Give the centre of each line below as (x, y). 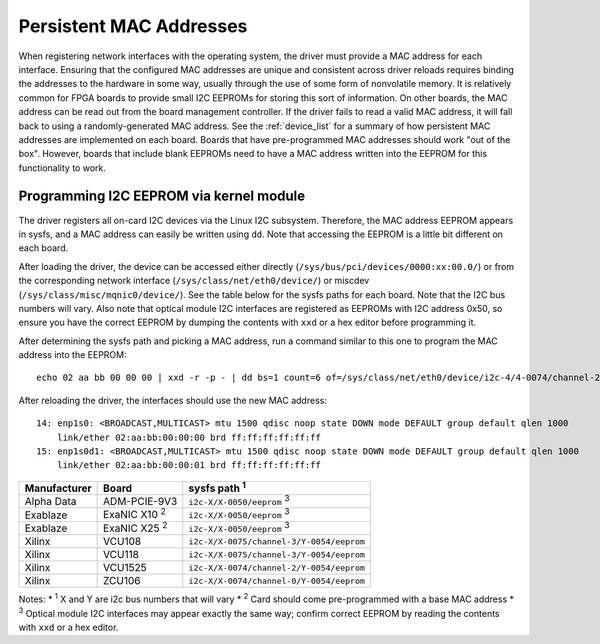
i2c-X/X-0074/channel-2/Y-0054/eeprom (276, 567)
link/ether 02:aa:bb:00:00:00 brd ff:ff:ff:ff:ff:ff (189, 437)
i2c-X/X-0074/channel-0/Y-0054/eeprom (276, 580)
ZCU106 (122, 581)
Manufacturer (58, 488)
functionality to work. (62, 167)
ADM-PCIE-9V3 (140, 502)
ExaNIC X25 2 (135, 527)
